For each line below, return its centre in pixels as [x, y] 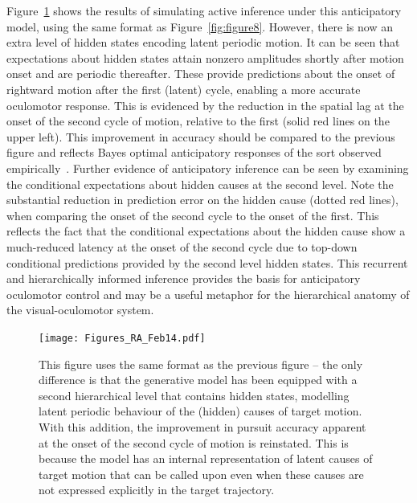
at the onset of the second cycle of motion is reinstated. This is [194, 442]
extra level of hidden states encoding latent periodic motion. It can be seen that [203, 42]
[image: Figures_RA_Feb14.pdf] [122, 338]
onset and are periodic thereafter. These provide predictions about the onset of [201, 74]
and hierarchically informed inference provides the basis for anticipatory [184, 278]
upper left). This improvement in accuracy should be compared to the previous [201, 136]
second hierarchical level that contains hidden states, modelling [194, 395]
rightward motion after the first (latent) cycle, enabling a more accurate [184, 89]
